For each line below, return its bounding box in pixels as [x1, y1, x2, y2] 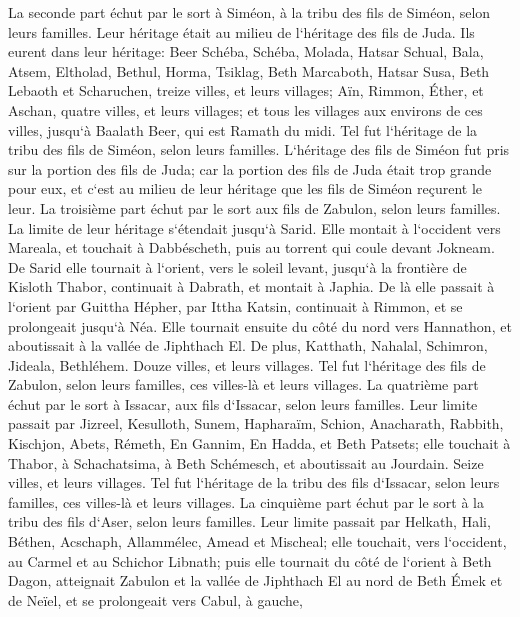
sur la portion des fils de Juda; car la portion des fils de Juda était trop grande [8, 158, 492, 179]
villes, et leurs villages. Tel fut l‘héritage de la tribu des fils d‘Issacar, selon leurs [8, 472, 500, 493]
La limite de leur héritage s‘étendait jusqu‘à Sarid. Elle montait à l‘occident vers [8, 217, 501, 238]
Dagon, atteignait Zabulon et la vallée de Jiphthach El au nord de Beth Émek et [8, 570, 503, 591]
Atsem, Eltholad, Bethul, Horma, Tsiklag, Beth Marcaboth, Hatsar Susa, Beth [8, 60, 490, 81]
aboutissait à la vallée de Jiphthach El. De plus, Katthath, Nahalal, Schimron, [8, 335, 488, 356]
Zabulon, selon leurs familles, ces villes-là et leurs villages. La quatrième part [8, 374, 479, 395]
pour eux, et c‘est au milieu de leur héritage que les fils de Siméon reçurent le [8, 178, 483, 199]
